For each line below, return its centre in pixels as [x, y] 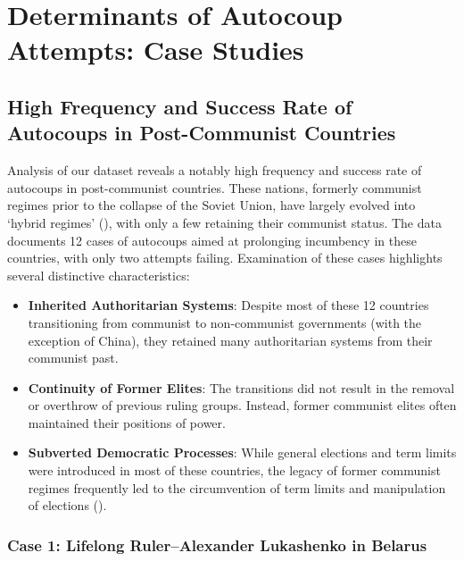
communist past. [73, 358]
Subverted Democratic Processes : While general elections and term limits [242, 452]
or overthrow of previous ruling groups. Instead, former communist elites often [242, 405]
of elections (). [67, 505]
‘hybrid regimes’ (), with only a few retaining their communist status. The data [224, 222]
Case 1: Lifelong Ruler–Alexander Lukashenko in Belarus [217, 544]
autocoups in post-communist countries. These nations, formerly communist [215, 187]
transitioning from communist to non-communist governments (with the [225, 322]
